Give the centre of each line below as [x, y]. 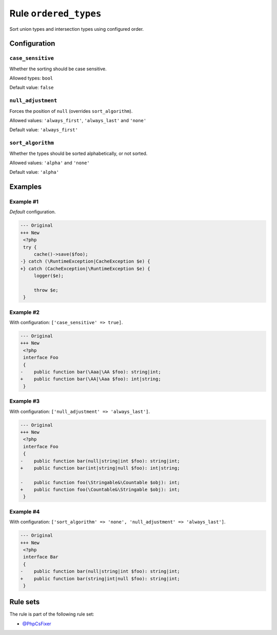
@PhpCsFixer [37, 624]
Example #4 [25, 511]
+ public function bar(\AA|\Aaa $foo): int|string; [91, 379]
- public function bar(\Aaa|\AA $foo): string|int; [91, 372]
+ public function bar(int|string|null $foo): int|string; [100, 468]
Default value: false [32, 88]
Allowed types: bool [31, 78]
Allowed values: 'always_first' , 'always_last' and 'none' [78, 121]
